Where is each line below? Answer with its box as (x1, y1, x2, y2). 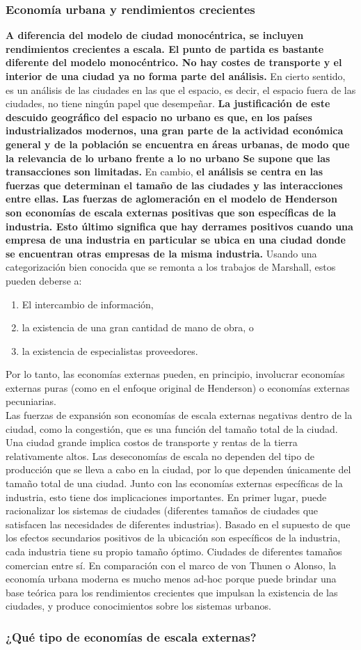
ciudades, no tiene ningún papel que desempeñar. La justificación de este (6, 96, 330, 111)
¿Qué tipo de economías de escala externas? (6, 628, 257, 645)
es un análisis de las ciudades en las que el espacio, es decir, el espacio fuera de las (6, 82, 356, 97)
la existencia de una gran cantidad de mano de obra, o (22, 320, 254, 335)
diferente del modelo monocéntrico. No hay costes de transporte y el (6, 55, 342, 70)
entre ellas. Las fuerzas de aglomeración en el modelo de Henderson (6, 191, 337, 206)
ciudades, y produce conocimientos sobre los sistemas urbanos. (6, 599, 271, 613)
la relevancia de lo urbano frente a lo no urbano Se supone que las (6, 150, 330, 165)
